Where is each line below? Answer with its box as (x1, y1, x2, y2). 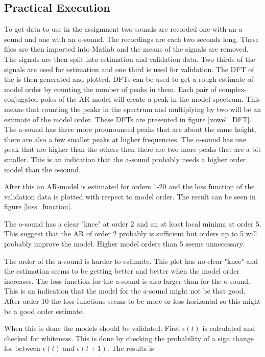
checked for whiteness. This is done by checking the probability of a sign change (4, 332, 254, 343)
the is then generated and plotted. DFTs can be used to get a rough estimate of (4, 74, 254, 84)
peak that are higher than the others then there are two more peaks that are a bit (4, 144, 261, 154)
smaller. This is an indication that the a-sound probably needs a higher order (4, 153, 246, 164)
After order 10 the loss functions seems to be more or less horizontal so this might (4, 296, 261, 306)
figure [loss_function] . (4, 201, 73, 212)
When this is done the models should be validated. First (4, 323, 180, 333)
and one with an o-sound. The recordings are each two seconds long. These (25, 33, 259, 44)
